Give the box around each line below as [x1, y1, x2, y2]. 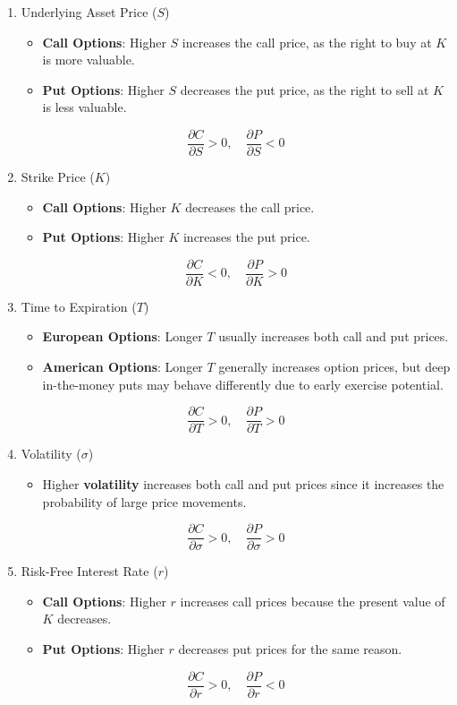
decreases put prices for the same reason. [178, 639, 402, 658]
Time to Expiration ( [21, 297, 137, 315]
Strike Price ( [21, 168, 95, 186]
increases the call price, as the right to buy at [182, 32, 432, 51]
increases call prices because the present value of [180, 591, 445, 610]
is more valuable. [42, 50, 135, 69]
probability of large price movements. [42, 492, 247, 511]
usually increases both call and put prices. [218, 327, 449, 346]
